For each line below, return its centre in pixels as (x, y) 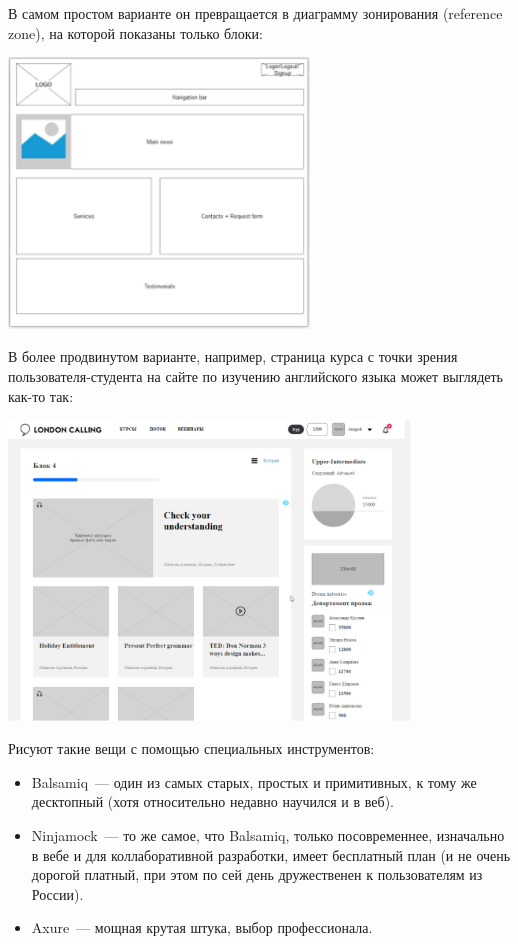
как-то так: (41, 395)
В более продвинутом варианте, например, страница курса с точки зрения (233, 356)
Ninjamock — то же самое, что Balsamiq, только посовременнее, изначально (268, 834)
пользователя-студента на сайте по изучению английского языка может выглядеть (255, 375)
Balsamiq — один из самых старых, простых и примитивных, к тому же (254, 781)
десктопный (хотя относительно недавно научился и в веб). (212, 801)
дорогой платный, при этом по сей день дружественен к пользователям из (257, 874)
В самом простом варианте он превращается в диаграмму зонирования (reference (255, 13)
